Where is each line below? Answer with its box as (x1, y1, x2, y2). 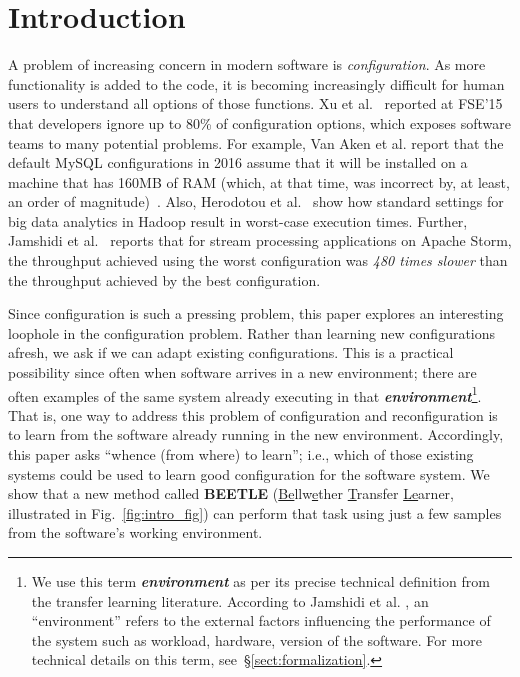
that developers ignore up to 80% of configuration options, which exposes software (8, 112, 511, 133)
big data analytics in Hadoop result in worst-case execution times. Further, (8, 210, 468, 231)
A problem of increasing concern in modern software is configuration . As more (8, 54, 486, 75)
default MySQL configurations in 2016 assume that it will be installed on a (8, 152, 468, 173)
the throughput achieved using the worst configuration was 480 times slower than (8, 250, 508, 271)
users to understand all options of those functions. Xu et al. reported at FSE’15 (8, 93, 503, 114)
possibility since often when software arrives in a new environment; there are (8, 362, 477, 383)
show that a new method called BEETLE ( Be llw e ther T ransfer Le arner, (8, 483, 454, 504)
